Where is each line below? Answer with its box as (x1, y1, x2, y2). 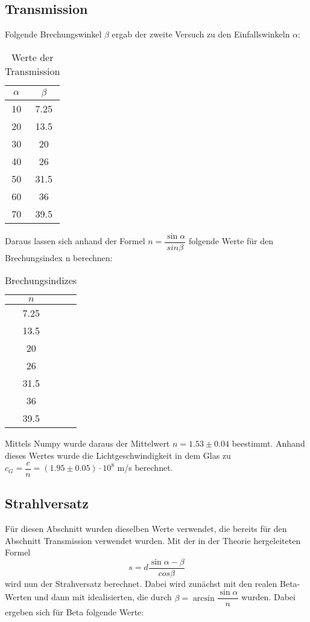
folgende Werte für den (188, 235, 274, 247)
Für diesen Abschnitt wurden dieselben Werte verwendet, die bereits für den (5, 522, 287, 534)
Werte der (11, 50, 54, 64)
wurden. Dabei (241, 591, 296, 603)
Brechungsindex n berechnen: (5, 251, 113, 264)
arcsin (192, 594, 215, 603)
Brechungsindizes (5, 273, 77, 288)
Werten (5, 591, 32, 603)
